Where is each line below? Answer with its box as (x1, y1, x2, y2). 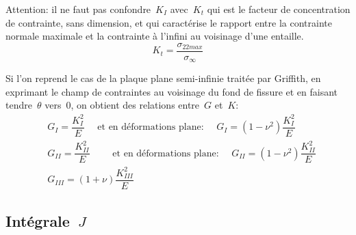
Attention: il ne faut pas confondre (5, 2, 151, 16)
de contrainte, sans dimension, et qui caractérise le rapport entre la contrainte (5, 15, 332, 29)
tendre (5, 98, 32, 112)
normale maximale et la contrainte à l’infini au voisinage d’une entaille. (5, 29, 304, 43)
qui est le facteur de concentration (207, 2, 351, 16)
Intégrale (5, 210, 70, 232)
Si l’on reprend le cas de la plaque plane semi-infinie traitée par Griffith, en (5, 71, 321, 85)
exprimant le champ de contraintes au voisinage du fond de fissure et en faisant (5, 84, 338, 98)
